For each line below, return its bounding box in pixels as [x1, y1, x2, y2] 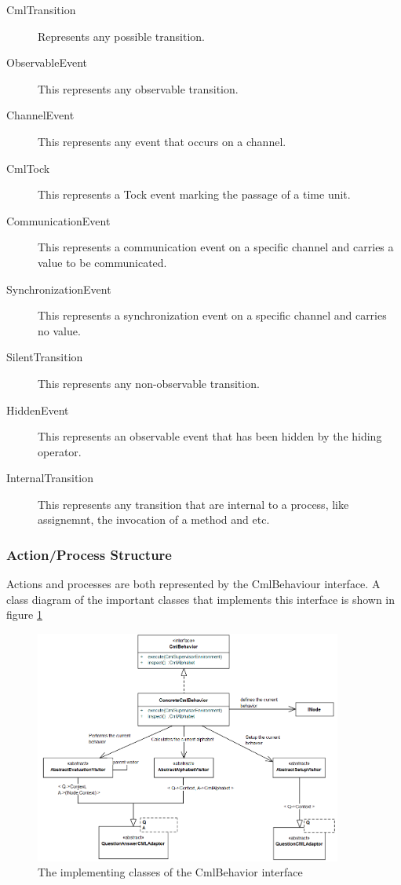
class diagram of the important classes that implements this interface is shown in [6, 591, 396, 607]
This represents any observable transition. [38, 80, 239, 97]
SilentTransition [6, 349, 83, 365]
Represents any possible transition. [38, 27, 205, 44]
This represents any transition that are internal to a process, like [38, 496, 349, 512]
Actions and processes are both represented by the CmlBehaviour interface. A [6, 576, 381, 592]
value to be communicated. [38, 254, 167, 270]
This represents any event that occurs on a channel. [38, 133, 286, 149]
